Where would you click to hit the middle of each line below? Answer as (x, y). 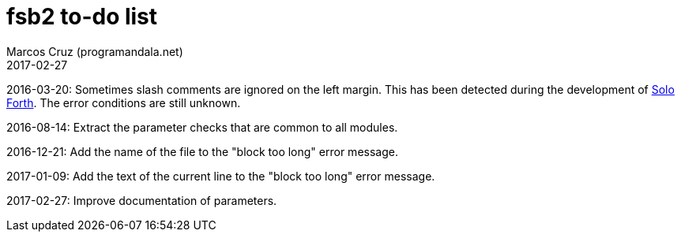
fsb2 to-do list (82, 17)
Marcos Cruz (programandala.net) (95, 51)
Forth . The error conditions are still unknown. (124, 102)
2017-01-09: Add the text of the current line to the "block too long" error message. (221, 176)
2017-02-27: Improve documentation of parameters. (142, 200)
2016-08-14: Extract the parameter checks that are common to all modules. (202, 127)
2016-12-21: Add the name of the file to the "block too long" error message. (202, 151)
